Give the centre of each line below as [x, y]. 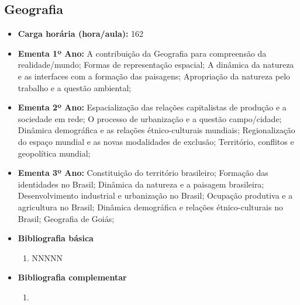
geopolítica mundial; [54, 153]
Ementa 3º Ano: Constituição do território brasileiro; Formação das [143, 173]
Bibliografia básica [56, 238]
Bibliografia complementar [72, 277]
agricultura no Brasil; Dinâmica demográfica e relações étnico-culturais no [150, 207]
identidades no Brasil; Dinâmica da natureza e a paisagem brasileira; [141, 184]
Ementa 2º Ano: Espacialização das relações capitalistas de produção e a [152, 107]
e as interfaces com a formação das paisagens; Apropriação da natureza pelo [154, 76]
